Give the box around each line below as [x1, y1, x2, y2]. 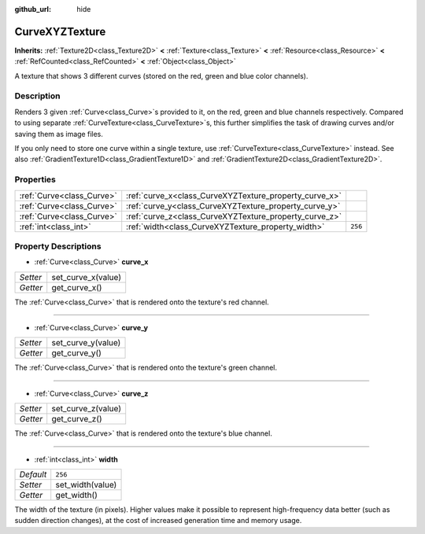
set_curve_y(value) [51, 337, 121, 348]
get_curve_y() [51, 348, 102, 359]
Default [19, 469, 47, 480]
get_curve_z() [51, 414, 102, 425]
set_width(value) [55, 480, 117, 491]
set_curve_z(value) [51, 403, 122, 414]
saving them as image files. [14, 129, 104, 138]
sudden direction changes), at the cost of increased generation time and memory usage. [14, 516, 302, 525]
